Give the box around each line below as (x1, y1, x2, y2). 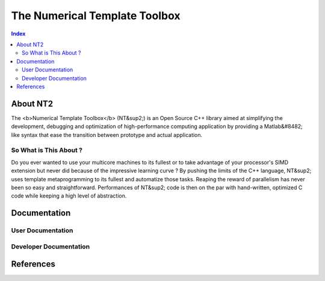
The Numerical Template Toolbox (11, 9, 181, 22)
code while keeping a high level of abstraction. (11, 192, 127, 199)
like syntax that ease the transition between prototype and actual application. (11, 131, 203, 138)
